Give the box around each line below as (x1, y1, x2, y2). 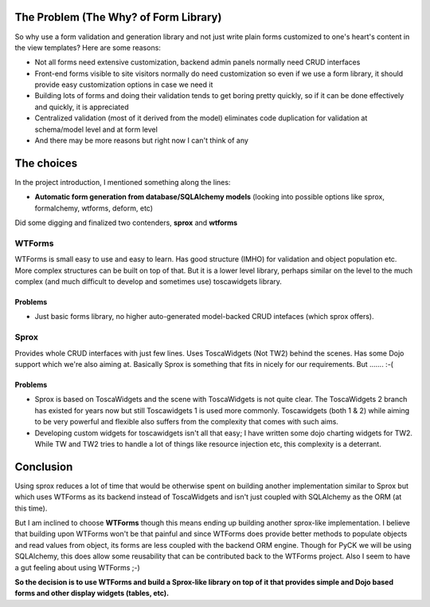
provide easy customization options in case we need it (34, 80, 213, 89)
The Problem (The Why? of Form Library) (14, 10, 222, 24)
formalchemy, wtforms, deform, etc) (34, 203, 154, 213)
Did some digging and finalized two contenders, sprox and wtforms (14, 218, 238, 227)
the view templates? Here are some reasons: (14, 42, 161, 52)
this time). (14, 503, 48, 513)
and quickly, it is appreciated (34, 102, 129, 112)
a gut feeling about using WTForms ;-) (14, 562, 141, 572)
